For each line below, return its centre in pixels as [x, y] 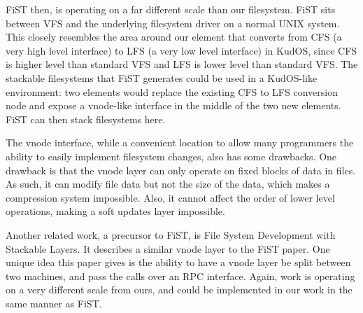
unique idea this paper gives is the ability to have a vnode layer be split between [178, 262]
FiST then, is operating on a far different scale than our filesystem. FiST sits [171, 9]
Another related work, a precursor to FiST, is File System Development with [171, 234]
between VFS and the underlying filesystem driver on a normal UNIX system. [173, 23]
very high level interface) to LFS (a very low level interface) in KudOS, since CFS [181, 50]
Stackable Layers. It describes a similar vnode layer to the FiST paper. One [168, 248]
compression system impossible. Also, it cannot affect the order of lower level [170, 197]
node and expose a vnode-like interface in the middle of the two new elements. [173, 105]
